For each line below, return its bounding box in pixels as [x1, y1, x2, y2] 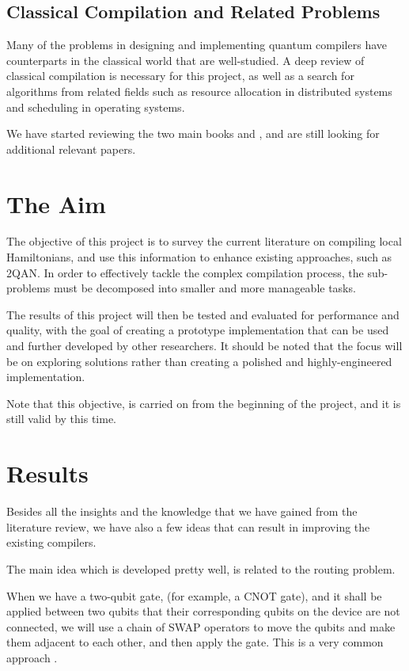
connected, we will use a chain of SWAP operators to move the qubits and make [6, 618, 396, 635]
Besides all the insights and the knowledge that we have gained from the [6, 503, 358, 520]
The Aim [6, 187, 106, 219]
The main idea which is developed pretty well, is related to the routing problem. [6, 560, 396, 577]
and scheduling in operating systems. [6, 98, 185, 115]
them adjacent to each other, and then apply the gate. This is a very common [6, 634, 384, 650]
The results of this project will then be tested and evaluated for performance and [6, 306, 400, 322]
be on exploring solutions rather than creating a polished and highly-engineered [6, 353, 392, 369]
